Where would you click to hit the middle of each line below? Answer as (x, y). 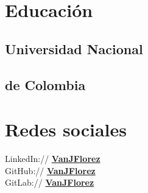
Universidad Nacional (74, 48)
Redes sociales (66, 129)
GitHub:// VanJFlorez (50, 170)
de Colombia (45, 84)
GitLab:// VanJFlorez (50, 182)
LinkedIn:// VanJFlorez (53, 159)
